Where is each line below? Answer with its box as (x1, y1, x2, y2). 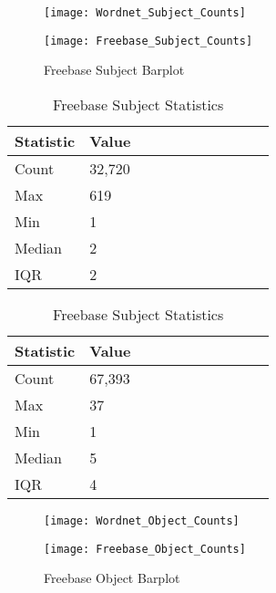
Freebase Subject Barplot (44, 60, 185, 79)
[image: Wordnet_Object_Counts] (44, 514, 240, 527)
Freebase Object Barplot (44, 568, 180, 588)
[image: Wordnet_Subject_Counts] (44, 6, 246, 19)
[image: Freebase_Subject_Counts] (44, 34, 253, 47)
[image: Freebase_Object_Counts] (44, 542, 246, 556)
